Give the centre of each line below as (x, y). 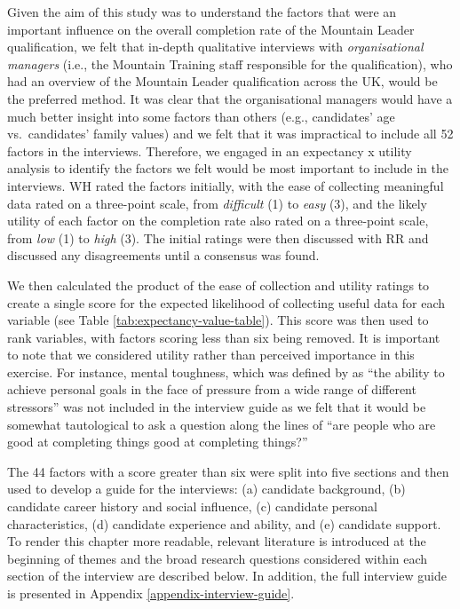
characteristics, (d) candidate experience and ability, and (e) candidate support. (224, 523)
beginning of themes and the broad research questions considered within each (218, 558)
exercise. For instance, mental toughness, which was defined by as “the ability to (226, 372)
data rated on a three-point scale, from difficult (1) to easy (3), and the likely (217, 203)
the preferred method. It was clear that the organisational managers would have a (230, 98)
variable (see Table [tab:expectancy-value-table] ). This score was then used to (218, 320)
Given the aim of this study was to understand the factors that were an (202, 12)
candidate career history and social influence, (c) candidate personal (192, 506)
